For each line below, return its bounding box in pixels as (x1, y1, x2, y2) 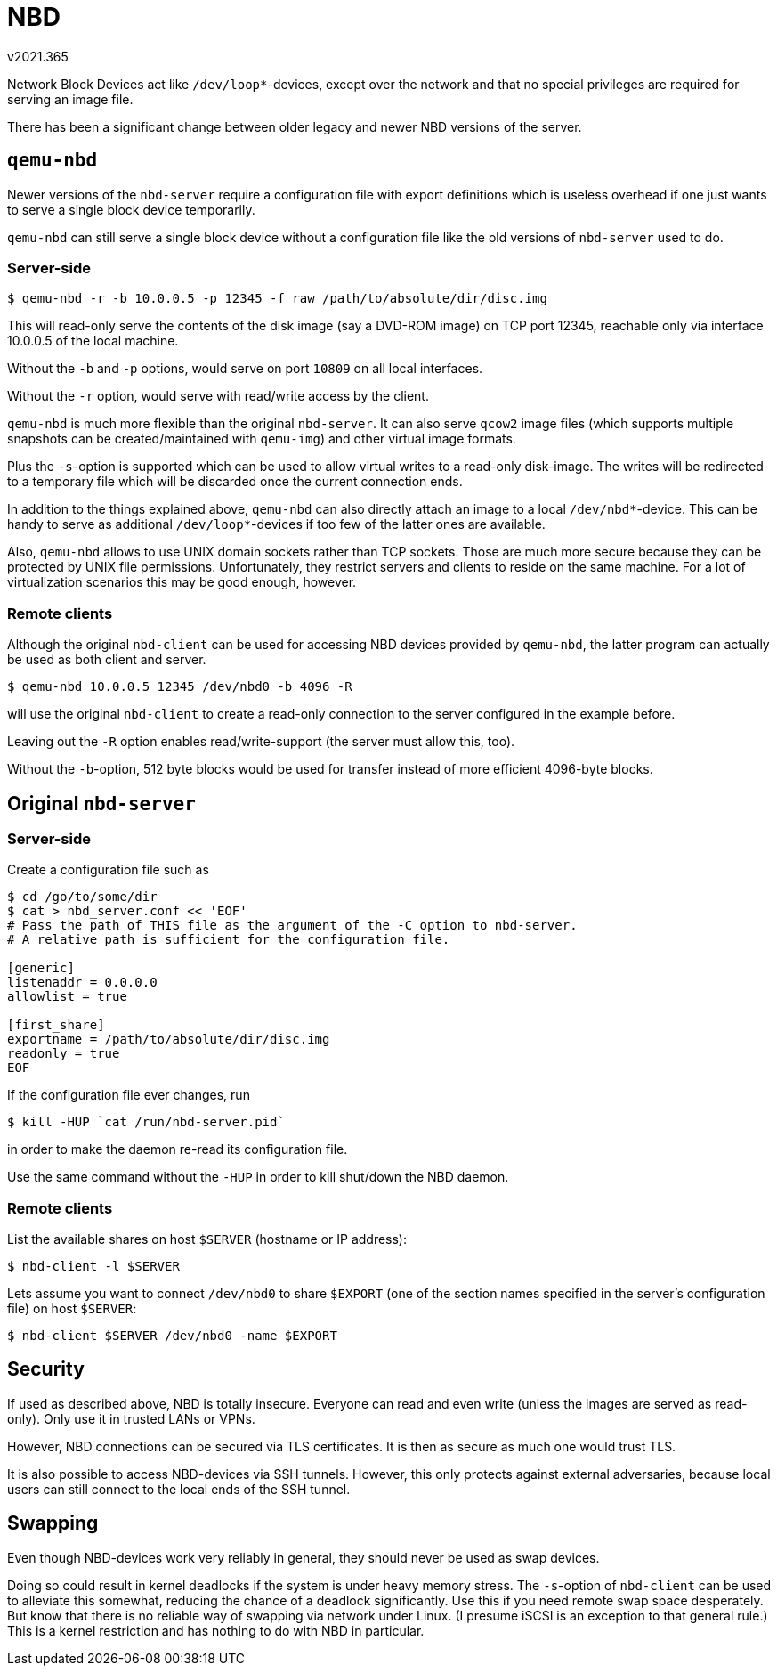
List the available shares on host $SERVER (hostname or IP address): (7, 1231, 408, 1247)
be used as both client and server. (7, 652, 206, 668)
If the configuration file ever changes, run (7, 1087, 250, 1103)
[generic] (7, 961, 75, 976)
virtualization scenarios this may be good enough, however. (7, 574, 357, 590)
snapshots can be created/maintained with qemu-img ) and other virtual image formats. (7, 431, 516, 447)
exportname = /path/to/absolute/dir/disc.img (7, 1032, 330, 1047)
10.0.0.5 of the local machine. (7, 333, 179, 349)
